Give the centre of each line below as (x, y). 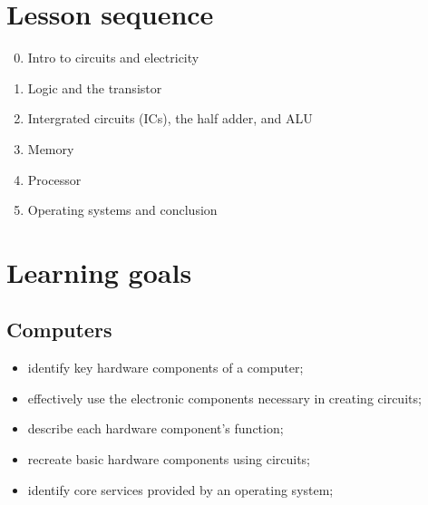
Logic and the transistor (95, 87)
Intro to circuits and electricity (113, 58)
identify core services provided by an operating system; (180, 489)
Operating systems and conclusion (122, 210)
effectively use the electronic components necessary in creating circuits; (224, 398)
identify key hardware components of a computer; (165, 368)
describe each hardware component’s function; (156, 428)
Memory (51, 148)
